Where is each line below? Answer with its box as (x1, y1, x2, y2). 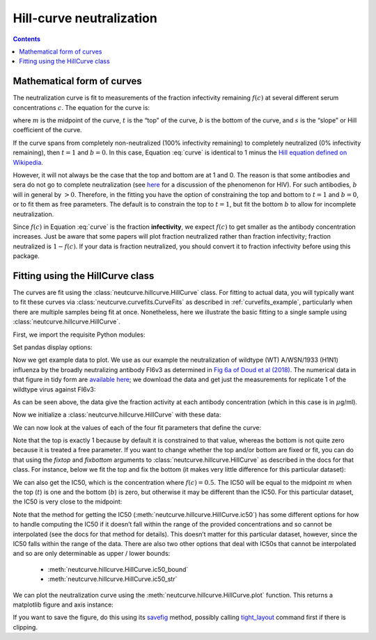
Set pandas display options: (13, 343, 93, 351)
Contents (13, 35, 41, 43)
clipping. (13, 623, 38, 631)
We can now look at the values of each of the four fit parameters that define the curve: (13, 423, 262, 431)
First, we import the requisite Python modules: (13, 330, 146, 339)
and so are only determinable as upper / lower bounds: (13, 550, 171, 558)
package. (13, 252, 40, 260)
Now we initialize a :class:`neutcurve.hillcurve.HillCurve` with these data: (13, 410, 221, 419)
